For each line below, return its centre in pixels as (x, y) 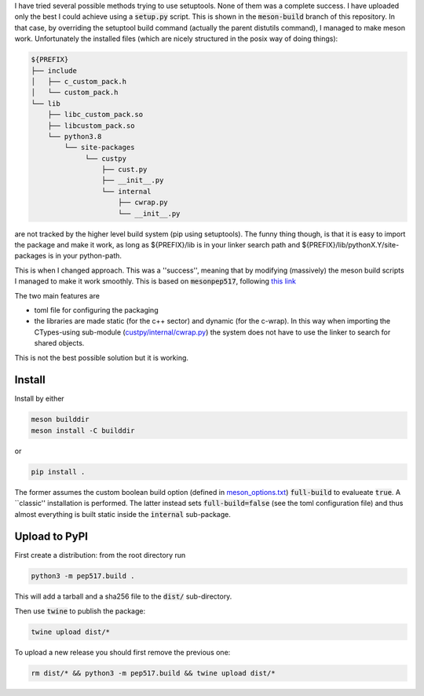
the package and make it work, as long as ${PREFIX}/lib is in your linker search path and (157, 245)
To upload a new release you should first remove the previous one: (122, 652)
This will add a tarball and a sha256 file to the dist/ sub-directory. (123, 596)
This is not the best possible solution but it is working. (101, 357)
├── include (54, 70)
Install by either (39, 399)
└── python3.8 (75, 136)
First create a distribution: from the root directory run (100, 555)
